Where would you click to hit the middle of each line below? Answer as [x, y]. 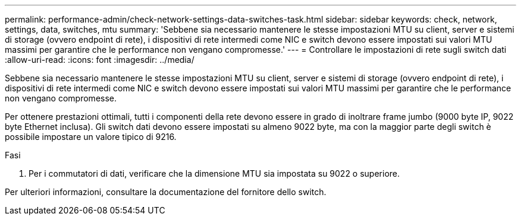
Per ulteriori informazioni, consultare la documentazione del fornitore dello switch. [166, 192]
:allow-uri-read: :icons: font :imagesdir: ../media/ [100, 60]
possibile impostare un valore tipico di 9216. [91, 137]
